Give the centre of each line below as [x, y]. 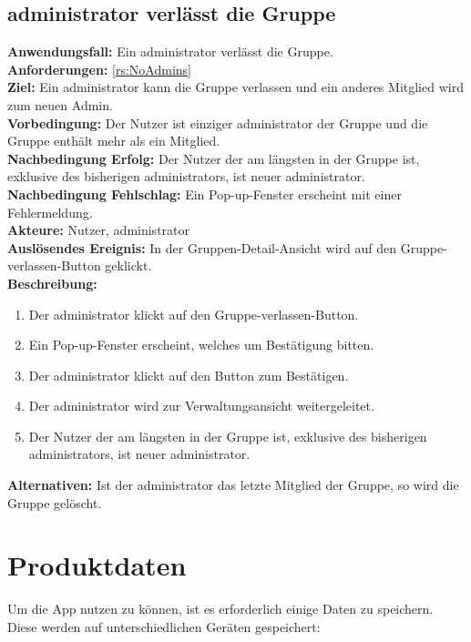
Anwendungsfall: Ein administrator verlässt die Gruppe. [170, 51]
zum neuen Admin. [60, 104]
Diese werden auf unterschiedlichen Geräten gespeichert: [164, 626]
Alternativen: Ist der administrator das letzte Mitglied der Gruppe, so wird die [233, 485]
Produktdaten [97, 565]
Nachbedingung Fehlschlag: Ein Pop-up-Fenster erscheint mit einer [205, 194]
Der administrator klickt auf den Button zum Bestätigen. [189, 375]
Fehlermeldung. [50, 212]
